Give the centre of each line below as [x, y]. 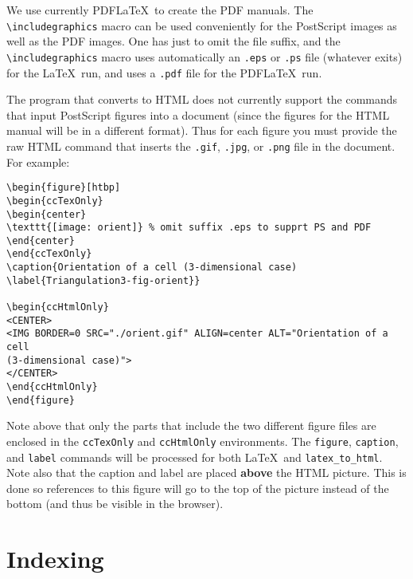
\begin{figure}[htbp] [64, 188]
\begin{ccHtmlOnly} [58, 307]
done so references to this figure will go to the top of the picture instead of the [198, 488]
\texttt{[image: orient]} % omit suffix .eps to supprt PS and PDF [189, 228]
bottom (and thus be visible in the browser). [115, 504]
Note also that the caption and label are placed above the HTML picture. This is [206, 473]
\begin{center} [47, 214]
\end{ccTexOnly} [49, 254]
